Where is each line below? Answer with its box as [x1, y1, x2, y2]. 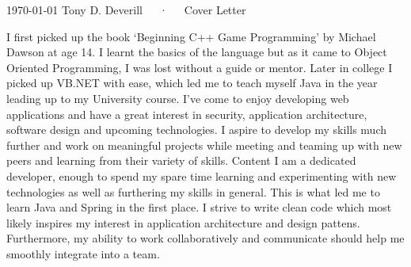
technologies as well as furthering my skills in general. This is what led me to [6, 183, 380, 200]
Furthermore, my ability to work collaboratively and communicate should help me [6, 230, 405, 246]
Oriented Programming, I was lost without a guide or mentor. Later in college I [6, 59, 393, 75]
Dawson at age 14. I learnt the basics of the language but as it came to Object [6, 44, 387, 60]
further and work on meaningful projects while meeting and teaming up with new [6, 136, 402, 153]
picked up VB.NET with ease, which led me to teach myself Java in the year [6, 74, 378, 91]
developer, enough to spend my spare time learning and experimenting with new [6, 167, 397, 184]
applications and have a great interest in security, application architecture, [6, 105, 367, 122]
